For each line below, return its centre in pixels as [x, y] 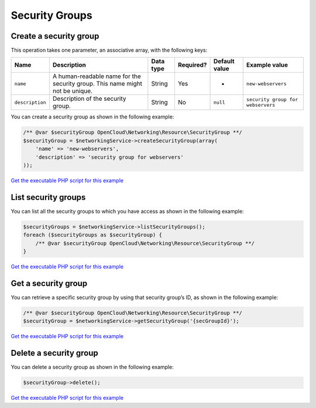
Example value [267, 65]
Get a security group [49, 283]
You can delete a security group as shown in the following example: [92, 367]
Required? [192, 65]
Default [224, 62]
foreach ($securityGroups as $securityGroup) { [92, 235]
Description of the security [90, 98]
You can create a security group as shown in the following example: [92, 117]
